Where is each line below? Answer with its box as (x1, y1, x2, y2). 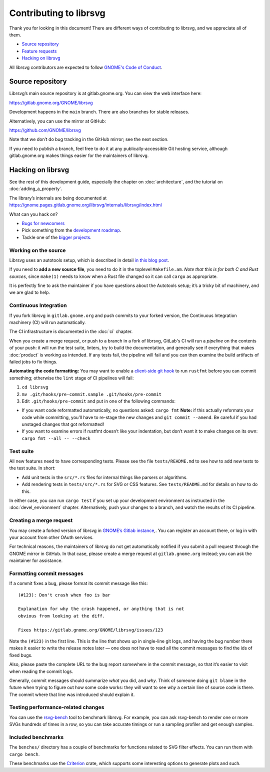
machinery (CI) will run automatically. (9, 319, 86, 325)
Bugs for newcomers (21, 220, 65, 226)
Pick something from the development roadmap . (21, 227, 121, 233)
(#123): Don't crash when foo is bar (18, 592, 111, 597)
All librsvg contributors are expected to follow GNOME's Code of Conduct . (9, 64, 162, 70)
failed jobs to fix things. (9, 358, 57, 364)
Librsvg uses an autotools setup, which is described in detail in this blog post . (9, 257, 169, 263)
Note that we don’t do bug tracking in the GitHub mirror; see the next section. (9, 136, 168, 142)
